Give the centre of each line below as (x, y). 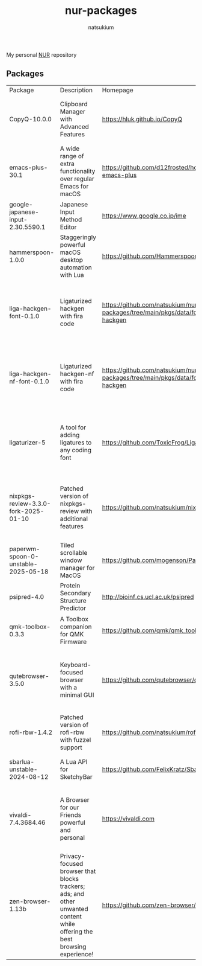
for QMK (72, 635)
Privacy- (72, 856)
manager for (77, 568)
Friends (71, 814)
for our (69, 807)
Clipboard (74, 104)
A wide (70, 149)
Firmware (73, 642)
